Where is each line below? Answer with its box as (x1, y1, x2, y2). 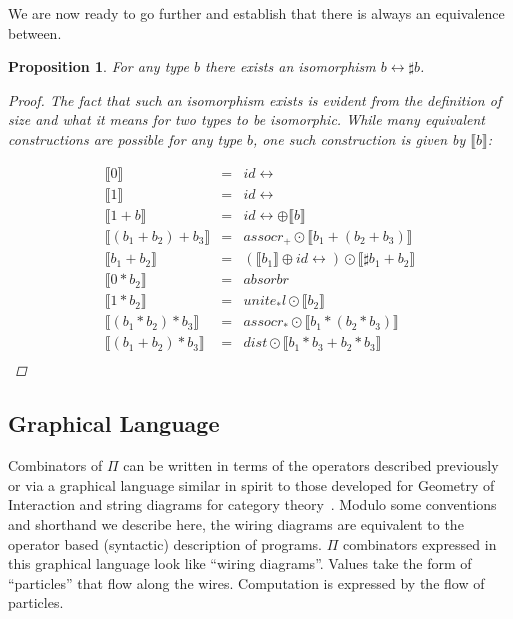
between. (8, 22, 62, 43)
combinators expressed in (342, 533, 497, 554)
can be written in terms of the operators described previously (123, 455, 499, 476)
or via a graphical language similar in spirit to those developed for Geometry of (8, 474, 495, 495)
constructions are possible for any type (8, 128, 242, 149)
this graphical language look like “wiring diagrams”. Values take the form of (8, 553, 472, 574)
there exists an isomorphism (205, 56, 376, 77)
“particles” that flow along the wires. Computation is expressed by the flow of (8, 572, 485, 593)
